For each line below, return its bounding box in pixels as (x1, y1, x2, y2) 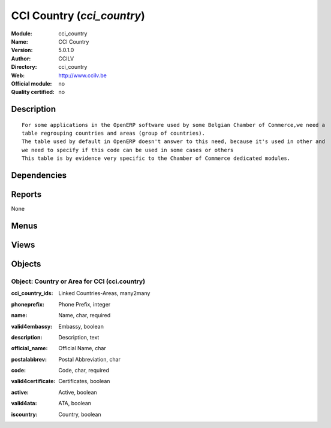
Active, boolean (58, 388, 97, 396)
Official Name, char (58, 345, 106, 352)
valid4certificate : (11, 378, 56, 385)
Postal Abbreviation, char (58, 356, 121, 363)
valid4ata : (11, 400, 37, 407)
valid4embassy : (11, 323, 53, 330)
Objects (11, 259, 41, 269)
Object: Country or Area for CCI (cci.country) (11, 277, 146, 286)
